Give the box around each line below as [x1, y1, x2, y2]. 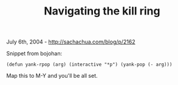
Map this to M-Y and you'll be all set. [6, 72, 98, 80]
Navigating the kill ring [44, 4, 160, 18]
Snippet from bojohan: [6, 50, 63, 57]
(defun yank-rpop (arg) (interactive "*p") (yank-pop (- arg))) [6, 61, 173, 68]
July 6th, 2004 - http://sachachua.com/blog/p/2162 [6, 38, 135, 46]
